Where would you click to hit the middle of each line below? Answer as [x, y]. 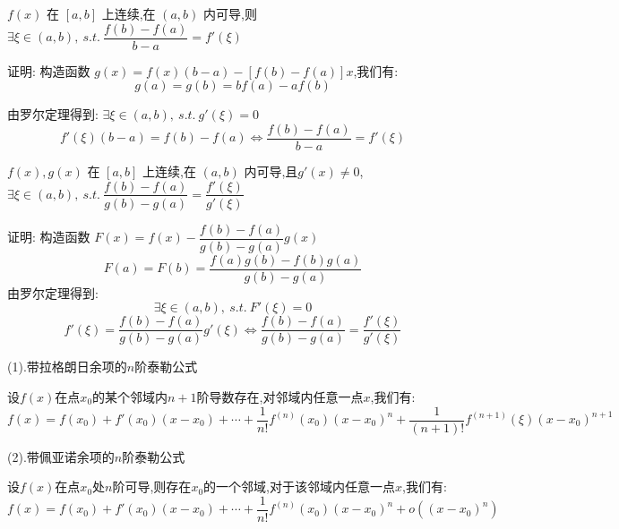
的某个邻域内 [130, 396]
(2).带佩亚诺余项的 [61, 456]
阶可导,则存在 [152, 486]
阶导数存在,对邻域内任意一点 [280, 396]
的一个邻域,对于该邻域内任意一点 [299, 486]
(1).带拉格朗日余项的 [67, 367]
